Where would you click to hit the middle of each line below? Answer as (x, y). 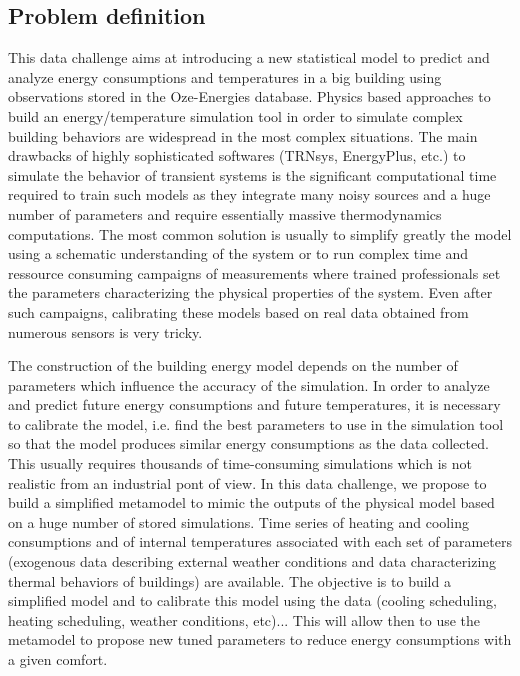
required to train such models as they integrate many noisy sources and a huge (249, 194)
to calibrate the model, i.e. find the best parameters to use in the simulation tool (256, 423)
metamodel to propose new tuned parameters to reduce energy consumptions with (260, 639)
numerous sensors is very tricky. (105, 331)
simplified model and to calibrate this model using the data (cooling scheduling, (252, 600)
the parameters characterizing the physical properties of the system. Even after (250, 292)
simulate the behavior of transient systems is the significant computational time (252, 174)
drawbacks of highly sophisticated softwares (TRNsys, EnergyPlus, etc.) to (237, 155)
